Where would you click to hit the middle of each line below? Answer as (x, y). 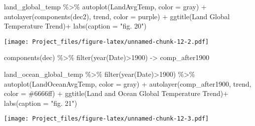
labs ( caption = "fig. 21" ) (41, 103)
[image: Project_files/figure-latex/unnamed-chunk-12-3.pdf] (107, 119)
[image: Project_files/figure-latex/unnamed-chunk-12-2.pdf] (107, 42)
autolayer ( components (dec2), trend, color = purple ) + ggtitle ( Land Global (117, 16)
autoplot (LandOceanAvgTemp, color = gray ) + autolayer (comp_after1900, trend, (128, 83)
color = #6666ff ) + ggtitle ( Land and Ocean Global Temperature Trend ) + (116, 93)
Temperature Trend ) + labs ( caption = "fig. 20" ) (75, 26)
